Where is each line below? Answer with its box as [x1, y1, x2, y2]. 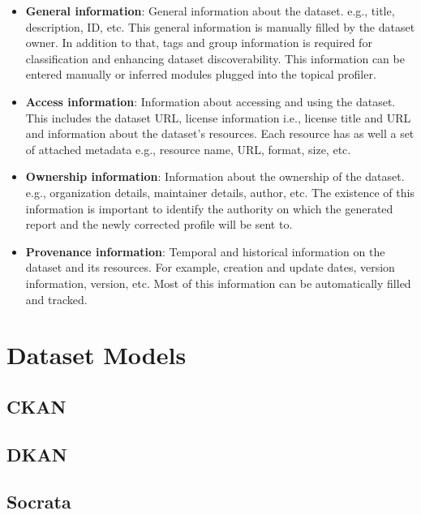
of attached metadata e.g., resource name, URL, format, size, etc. [25, 140, 351, 157]
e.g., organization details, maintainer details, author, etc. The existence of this [25, 183, 415, 200]
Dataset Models [6, 338, 187, 371]
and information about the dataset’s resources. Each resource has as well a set [25, 125, 415, 142]
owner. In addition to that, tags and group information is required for [25, 34, 372, 51]
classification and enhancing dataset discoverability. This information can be [25, 49, 405, 67]
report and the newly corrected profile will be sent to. [25, 216, 293, 233]
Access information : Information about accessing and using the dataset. [25, 92, 396, 109]
